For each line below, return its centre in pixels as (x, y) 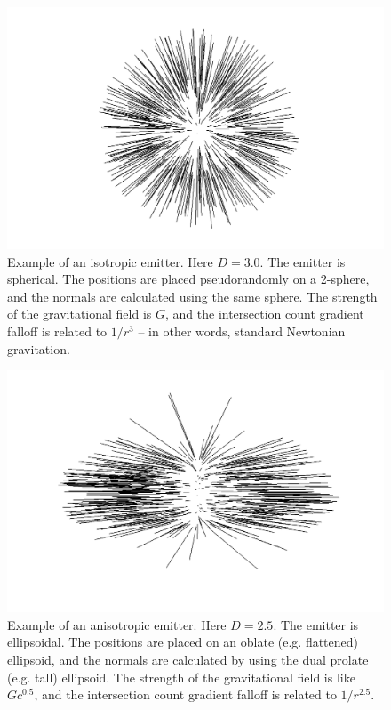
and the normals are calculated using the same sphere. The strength (192, 296)
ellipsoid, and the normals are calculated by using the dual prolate (188, 659)
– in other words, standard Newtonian (242, 331)
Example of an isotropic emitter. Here (110, 261)
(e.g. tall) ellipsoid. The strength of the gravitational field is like (181, 677)
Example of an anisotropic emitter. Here (117, 624)
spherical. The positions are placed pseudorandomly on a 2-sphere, (188, 279)
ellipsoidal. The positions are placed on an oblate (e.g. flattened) (183, 642)
